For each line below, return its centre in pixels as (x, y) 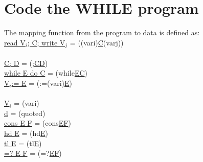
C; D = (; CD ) (26, 63)
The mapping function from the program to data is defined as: (102, 32)
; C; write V (46, 42)
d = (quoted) (25, 113)
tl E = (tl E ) (23, 143)
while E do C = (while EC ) (46, 73)
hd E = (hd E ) (26, 133)
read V (15, 42)
